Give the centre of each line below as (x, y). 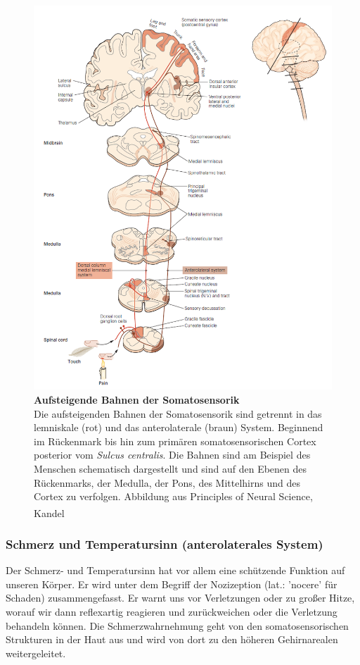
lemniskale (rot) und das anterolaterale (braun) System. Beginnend (179, 427)
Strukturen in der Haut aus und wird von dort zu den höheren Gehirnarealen (172, 639)
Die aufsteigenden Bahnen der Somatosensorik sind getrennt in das (178, 413)
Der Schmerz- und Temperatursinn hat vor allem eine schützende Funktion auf (175, 570)
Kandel (49, 512)
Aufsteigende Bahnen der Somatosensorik (137, 400)
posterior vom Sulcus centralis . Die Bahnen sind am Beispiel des (172, 455)
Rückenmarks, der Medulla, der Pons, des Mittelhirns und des (167, 482)
